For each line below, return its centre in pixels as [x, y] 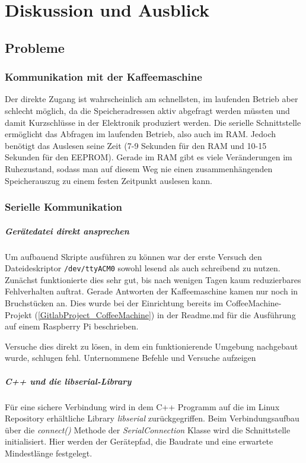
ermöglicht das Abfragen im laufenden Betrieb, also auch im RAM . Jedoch [141, 134]
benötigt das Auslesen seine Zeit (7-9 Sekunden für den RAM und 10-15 [136, 145]
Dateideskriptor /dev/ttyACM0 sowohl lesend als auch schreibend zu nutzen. [143, 268]
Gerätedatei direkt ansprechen [67, 231]
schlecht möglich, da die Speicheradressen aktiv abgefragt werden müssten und [147, 110]
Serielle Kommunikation [64, 207]
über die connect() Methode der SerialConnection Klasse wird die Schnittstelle [148, 429]
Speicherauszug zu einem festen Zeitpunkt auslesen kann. [109, 180]
